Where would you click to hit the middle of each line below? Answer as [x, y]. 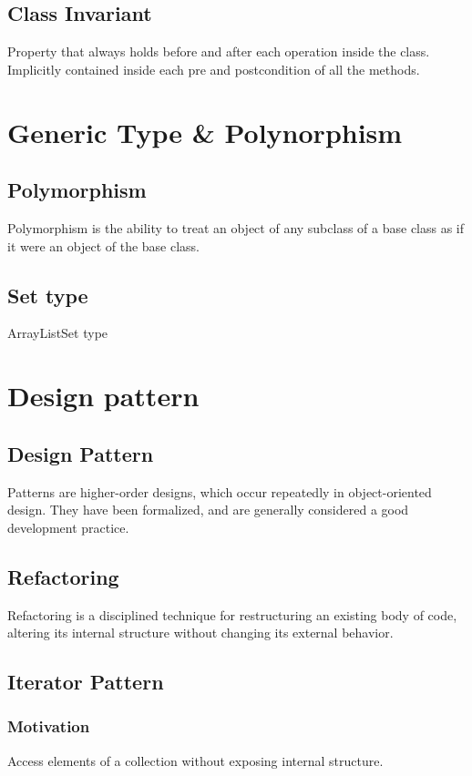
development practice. [68, 527]
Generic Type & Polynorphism [205, 132]
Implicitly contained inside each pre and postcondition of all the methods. [214, 69]
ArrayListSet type [58, 333]
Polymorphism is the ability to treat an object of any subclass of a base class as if [236, 227]
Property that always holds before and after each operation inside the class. [219, 51]
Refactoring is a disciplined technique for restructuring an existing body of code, [232, 614]
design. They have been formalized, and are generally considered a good [208, 510]
